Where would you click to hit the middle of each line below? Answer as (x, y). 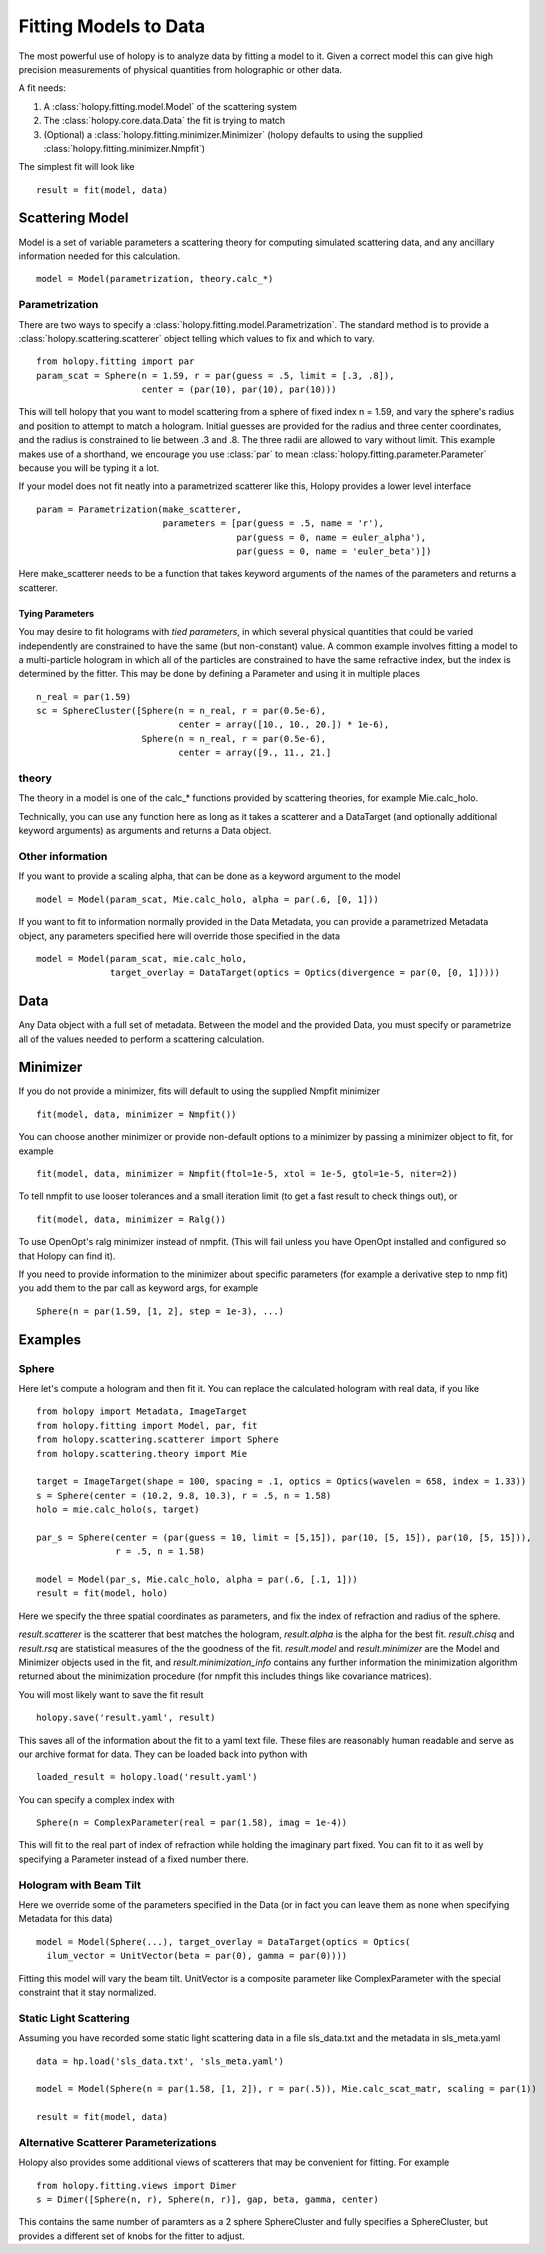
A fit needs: (42, 88)
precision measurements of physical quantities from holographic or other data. (180, 69)
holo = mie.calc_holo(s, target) (118, 1509)
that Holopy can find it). (67, 1256)
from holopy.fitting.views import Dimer (136, 2185)
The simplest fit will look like (76, 167)
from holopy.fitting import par (115, 361)
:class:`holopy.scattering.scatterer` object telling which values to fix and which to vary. (196, 338)
